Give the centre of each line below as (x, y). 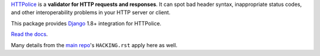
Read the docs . (29, 34)
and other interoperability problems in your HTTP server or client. (91, 12)
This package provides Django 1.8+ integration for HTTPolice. (86, 23)
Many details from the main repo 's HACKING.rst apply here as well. (94, 45)
